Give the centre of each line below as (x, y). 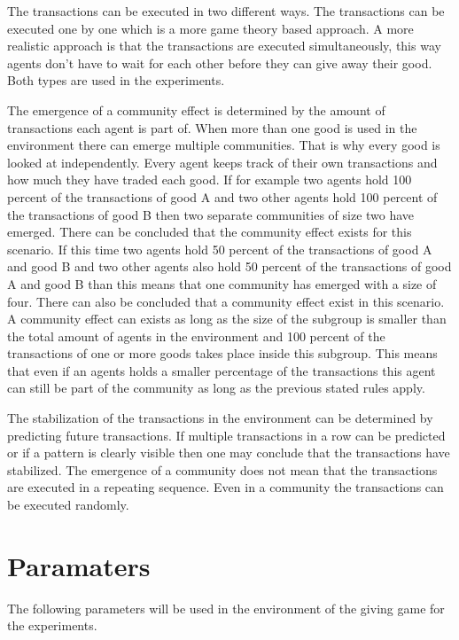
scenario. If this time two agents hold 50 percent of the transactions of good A (220, 249)
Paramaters (79, 565)
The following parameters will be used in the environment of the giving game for (226, 608)
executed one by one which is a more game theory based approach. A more (210, 28)
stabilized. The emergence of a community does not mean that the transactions (222, 469)
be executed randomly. (68, 505)
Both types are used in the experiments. (116, 80)
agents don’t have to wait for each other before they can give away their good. (220, 62)
